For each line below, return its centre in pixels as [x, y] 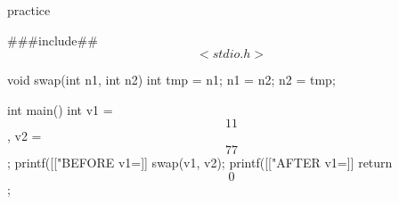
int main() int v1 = [60, 109]
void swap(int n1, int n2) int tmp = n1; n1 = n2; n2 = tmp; [171, 80]
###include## [53, 40]
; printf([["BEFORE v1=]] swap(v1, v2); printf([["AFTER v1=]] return [200, 162]
